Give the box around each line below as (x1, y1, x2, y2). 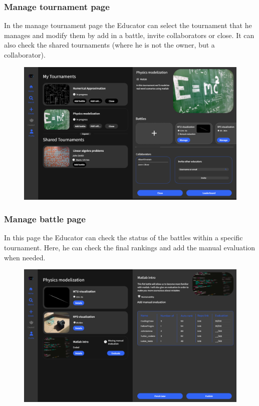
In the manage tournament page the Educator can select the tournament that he (4, 20, 252, 31)
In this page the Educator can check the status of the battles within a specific (4, 232, 243, 243)
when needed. (4, 252, 46, 262)
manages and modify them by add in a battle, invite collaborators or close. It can (4, 30, 254, 40)
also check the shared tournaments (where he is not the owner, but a (4, 40, 215, 50)
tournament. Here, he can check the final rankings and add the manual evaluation (4, 242, 255, 252)
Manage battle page (4, 213, 86, 225)
